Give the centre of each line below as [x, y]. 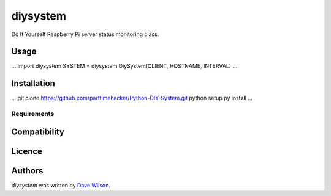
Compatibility [38, 132]
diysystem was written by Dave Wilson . [61, 185]
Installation [33, 83]
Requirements [33, 114]
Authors [27, 171]
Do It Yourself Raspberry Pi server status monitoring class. [85, 34]
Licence [27, 151]
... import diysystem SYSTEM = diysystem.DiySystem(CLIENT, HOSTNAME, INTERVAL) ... [124, 66]
